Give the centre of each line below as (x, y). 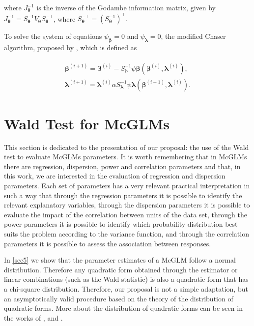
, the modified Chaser (193, 36)
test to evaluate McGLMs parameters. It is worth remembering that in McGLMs (126, 157)
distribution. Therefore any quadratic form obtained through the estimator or (121, 269)
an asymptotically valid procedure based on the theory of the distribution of (119, 298)
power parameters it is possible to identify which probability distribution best (121, 224)
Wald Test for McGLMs (87, 123)
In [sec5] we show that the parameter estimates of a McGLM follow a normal (120, 260)
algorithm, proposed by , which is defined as (71, 47)
